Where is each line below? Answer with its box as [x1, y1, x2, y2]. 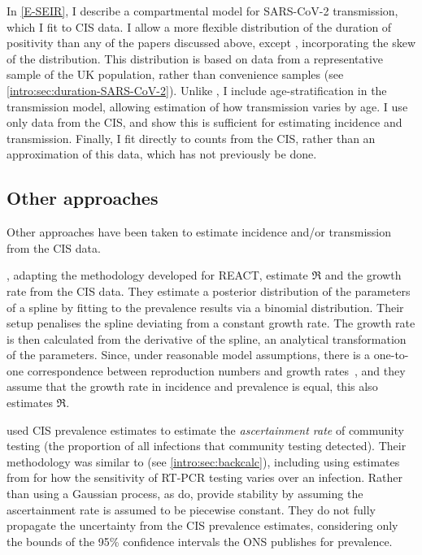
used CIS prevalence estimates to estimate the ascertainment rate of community [7, 421, 404, 438]
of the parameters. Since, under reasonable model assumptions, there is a [7, 346, 371, 363]
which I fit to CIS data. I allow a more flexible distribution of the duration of [7, 18, 392, 35]
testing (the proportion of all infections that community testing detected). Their [7, 437, 407, 454]
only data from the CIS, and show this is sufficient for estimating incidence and [7, 114, 402, 131]
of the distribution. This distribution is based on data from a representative [7, 50, 384, 67]
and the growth [324, 267, 402, 284]
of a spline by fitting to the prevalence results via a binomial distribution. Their [7, 298, 404, 315]
